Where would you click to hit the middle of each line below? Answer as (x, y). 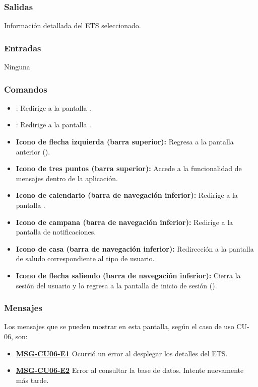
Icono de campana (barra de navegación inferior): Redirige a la (124, 222)
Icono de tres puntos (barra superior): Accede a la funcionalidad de (129, 168)
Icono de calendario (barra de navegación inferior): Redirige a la (127, 195)
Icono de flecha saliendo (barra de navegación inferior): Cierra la (128, 275)
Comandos (26, 89)
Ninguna (17, 67)
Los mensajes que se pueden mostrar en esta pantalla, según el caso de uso (119, 326)
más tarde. (32, 380)
